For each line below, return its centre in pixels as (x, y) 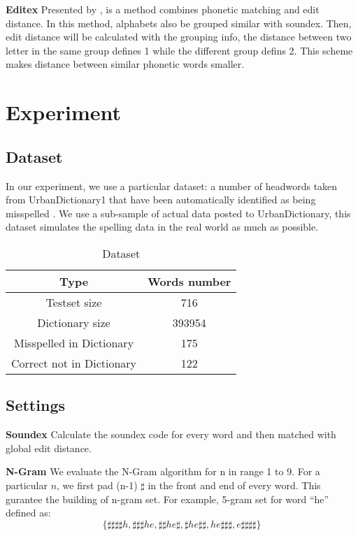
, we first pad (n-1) (97, 485)
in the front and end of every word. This (234, 485)
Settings (35, 405)
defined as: (28, 513)
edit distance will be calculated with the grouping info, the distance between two (179, 37)
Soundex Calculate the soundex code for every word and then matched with (171, 434)
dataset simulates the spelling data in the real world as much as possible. (162, 227)
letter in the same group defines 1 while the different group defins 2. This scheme (179, 50)
